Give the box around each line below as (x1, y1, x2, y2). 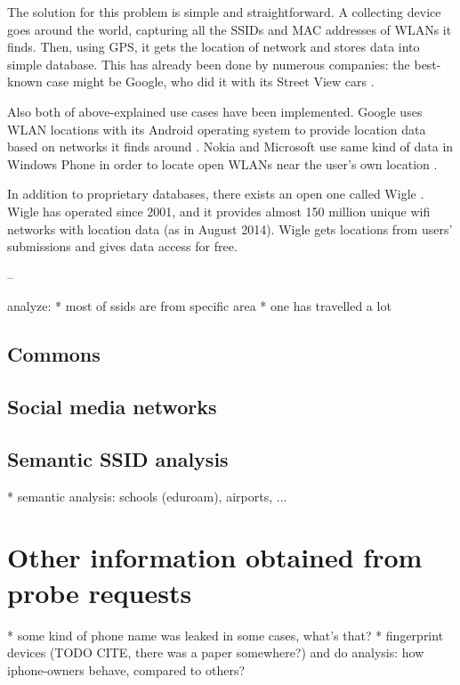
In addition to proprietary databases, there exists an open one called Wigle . (7, 184, 424, 203)
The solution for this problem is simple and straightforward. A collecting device (7, 3, 441, 20)
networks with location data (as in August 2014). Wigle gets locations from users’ (7, 219, 453, 238)
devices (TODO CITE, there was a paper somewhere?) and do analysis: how (7, 643, 424, 662)
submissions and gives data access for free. (7, 237, 238, 256)
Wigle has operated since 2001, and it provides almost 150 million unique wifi (7, 201, 431, 220)
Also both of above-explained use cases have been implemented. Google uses (7, 102, 423, 120)
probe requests (7, 574, 192, 610)
